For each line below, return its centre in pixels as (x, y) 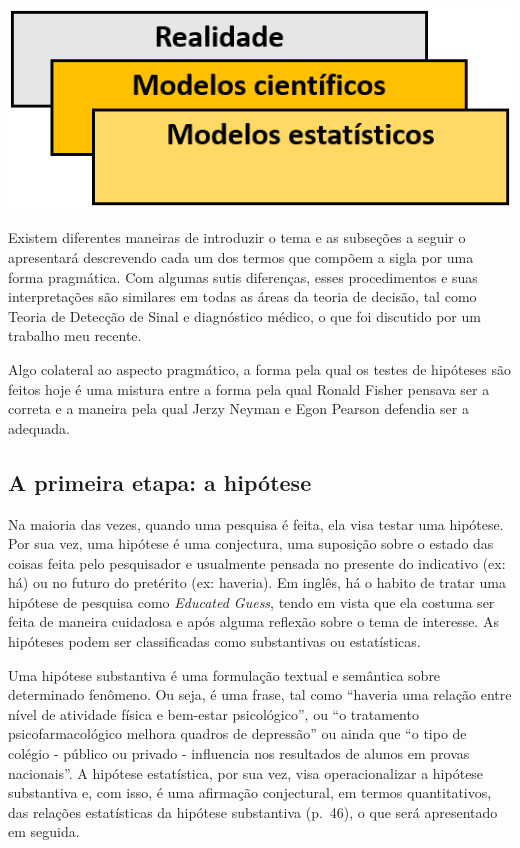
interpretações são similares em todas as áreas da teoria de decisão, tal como (242, 296)
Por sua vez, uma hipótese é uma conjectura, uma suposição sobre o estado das (251, 543)
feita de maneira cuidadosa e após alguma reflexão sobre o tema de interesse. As (253, 621)
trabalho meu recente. (75, 335)
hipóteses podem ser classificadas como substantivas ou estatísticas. (214, 641)
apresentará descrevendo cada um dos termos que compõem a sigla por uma (241, 256)
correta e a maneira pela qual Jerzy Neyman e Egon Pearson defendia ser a (238, 408)
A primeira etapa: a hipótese (160, 481)
